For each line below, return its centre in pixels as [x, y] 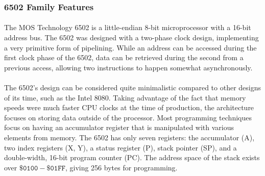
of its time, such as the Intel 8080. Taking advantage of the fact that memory [125, 97]
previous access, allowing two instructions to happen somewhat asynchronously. [128, 67]
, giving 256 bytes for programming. [121, 167]
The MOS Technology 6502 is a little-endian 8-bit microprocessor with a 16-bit [128, 27]
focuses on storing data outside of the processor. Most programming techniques [128, 117]
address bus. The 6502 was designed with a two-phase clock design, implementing [131, 37]
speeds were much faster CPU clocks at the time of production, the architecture [129, 107]
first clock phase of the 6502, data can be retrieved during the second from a [124, 57]
